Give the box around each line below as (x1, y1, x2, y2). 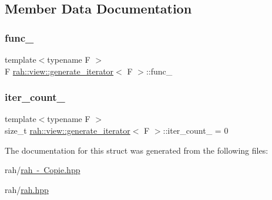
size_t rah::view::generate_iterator (5, 124, 130, 136)
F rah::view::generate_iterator (5, 65, 114, 77)
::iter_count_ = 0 (163, 124, 229, 136)
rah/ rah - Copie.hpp (5, 164, 80, 176)
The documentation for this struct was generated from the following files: (5, 144, 268, 156)
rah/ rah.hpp (5, 183, 49, 195)
